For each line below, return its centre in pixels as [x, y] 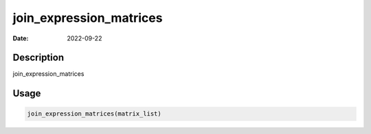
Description [38, 58]
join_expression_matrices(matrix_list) [94, 114]
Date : [21, 38]
